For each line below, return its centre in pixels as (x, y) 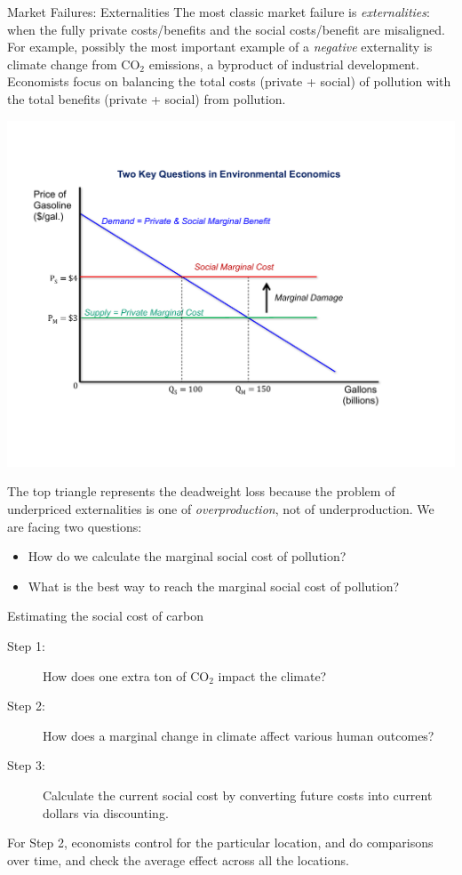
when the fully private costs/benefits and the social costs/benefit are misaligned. (226, 29)
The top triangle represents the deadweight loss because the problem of (201, 491)
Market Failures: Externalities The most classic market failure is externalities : (219, 12)
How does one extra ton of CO (126, 675)
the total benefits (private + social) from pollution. (147, 98)
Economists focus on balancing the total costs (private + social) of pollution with (229, 81)
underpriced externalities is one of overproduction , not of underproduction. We (221, 509)
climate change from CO (74, 64)
